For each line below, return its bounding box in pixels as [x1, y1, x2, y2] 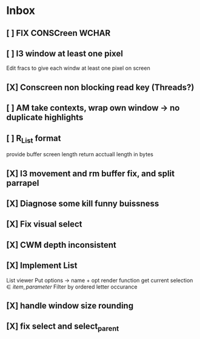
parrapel [6, 177, 39, 188]
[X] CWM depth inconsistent [6, 239, 116, 250]
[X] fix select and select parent [6, 321, 119, 333]
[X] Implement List [6, 261, 78, 271]
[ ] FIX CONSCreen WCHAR [6, 28, 111, 38]
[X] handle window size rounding [6, 300, 134, 310]
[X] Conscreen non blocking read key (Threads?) [6, 82, 195, 92]
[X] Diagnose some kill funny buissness [6, 198, 159, 208]
